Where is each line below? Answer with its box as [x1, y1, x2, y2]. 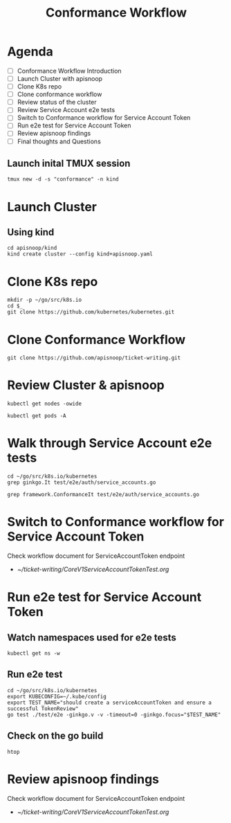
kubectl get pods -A [7, 413, 67, 419]
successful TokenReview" [7, 705, 79, 712]
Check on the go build [7, 730, 104, 742]
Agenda [7, 44, 53, 60]
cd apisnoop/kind [7, 244, 57, 252]
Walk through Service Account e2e [7, 435, 212, 451]
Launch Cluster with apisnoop [17, 75, 102, 82]
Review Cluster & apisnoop [7, 377, 165, 393]
